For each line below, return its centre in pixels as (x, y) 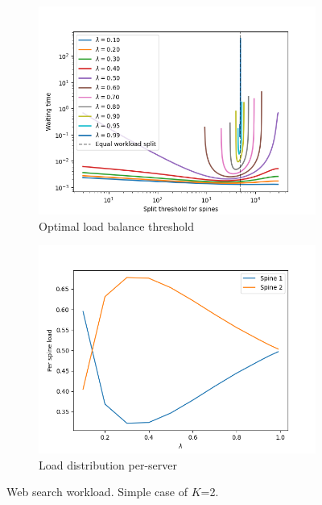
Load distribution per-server (108, 464)
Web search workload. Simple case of (97, 492)
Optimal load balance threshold (117, 225)
